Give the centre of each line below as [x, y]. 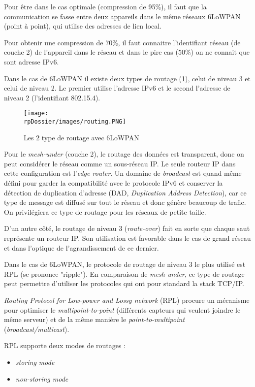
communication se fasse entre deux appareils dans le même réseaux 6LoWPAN [122, 16]
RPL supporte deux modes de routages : [65, 345]
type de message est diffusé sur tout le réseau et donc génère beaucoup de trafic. [125, 202]
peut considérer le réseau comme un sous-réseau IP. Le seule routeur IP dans [120, 163]
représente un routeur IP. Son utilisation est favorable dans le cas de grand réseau [127, 238]
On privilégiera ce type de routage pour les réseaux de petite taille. [105, 211]
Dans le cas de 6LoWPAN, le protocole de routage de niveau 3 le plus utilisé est [125, 264]
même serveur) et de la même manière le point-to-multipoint [95, 319]
